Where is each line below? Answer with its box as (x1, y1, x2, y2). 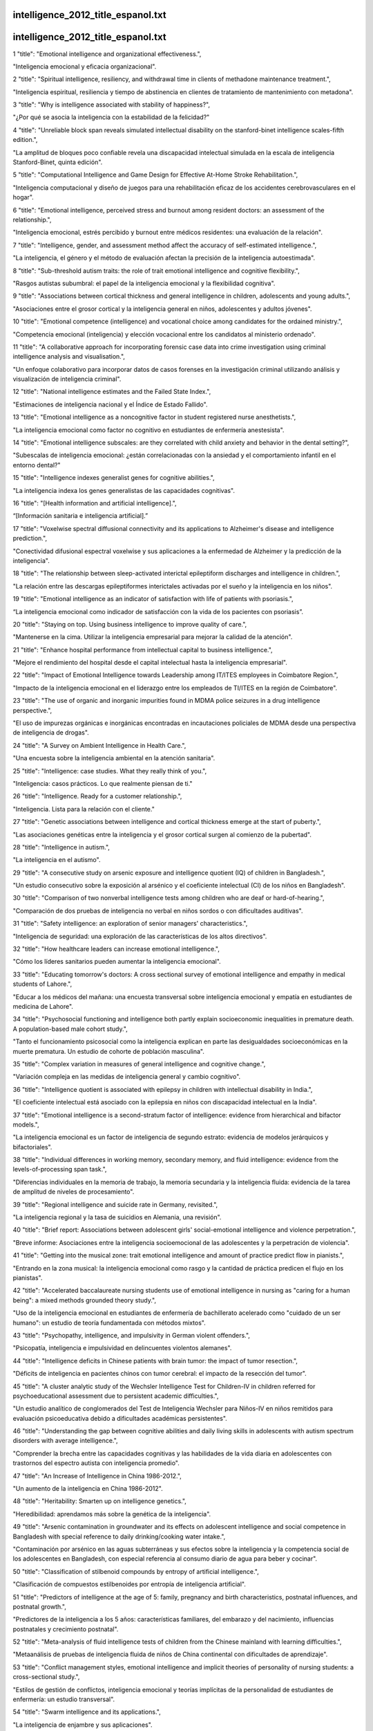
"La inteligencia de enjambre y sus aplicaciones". (12, 1721, 153, 1729)
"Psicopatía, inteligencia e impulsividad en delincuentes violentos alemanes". (12, 1344, 232, 1352)
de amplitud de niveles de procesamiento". (12, 1187, 135, 1196)
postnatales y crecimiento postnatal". (12, 1624, 119, 1633)
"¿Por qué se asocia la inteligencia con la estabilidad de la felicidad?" (12, 113, 210, 121)
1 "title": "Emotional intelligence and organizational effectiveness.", (12, 49, 202, 58)
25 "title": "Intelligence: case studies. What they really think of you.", (12, 766, 207, 775)
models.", (12, 1120, 39, 1129)
